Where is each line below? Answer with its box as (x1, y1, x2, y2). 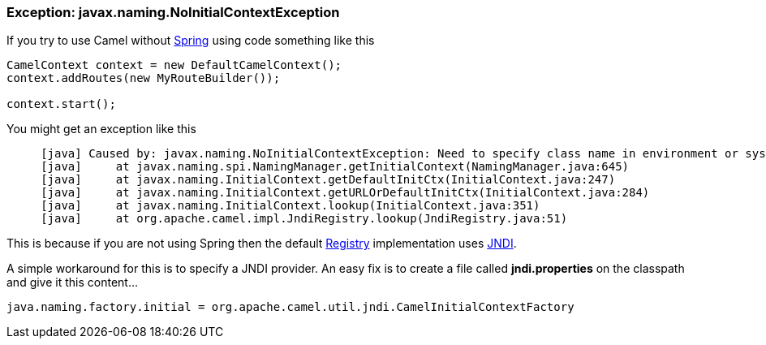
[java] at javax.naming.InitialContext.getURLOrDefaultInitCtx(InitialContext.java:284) (41, 186, 650, 200)
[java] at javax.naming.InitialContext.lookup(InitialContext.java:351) (41, 199, 540, 213)
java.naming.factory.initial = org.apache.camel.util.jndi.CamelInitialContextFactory (6, 300, 574, 314)
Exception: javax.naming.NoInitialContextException (6, 4, 340, 20)
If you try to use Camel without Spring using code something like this (6, 33, 375, 48)
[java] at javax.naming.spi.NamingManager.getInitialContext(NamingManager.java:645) (41, 160, 630, 174)
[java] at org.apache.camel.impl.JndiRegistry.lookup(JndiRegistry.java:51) (41, 212, 568, 226)
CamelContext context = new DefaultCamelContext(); (6, 58, 342, 72)
